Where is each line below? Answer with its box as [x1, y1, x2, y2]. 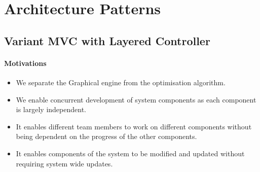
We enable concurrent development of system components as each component [16, 94, 256, 105]
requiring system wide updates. [16, 158, 113, 168]
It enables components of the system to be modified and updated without [16, 148, 245, 158]
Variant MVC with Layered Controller [4, 32, 210, 48]
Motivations [4, 57, 47, 68]
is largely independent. [16, 104, 86, 115]
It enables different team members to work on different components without [16, 121, 252, 131]
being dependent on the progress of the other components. [16, 131, 197, 142]
